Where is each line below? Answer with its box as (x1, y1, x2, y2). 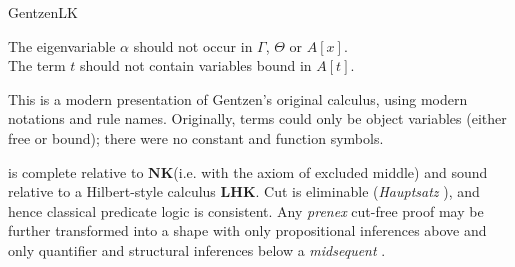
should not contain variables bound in (79, 55, 312, 76)
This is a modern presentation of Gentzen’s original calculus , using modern (8, 88, 468, 109)
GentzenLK (8, 2, 78, 22)
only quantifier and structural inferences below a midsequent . (8, 239, 386, 260)
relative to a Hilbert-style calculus (8, 181, 216, 202)
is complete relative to (8, 161, 144, 182)
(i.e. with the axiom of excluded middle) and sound (173, 161, 488, 182)
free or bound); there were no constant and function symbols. (8, 127, 384, 148)
